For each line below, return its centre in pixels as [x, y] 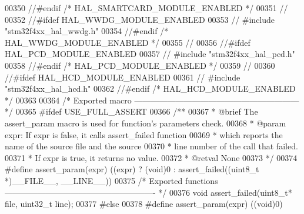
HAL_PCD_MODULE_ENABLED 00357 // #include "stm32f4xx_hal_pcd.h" [150, 54]
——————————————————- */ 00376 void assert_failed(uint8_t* [148, 192]
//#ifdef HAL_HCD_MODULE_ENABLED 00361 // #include [123, 77]
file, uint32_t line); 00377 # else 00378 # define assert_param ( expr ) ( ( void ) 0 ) [144, 204]
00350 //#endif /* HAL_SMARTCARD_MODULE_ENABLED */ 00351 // [146, 8]
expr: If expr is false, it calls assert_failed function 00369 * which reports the [144, 134]
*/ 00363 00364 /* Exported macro [68, 100]
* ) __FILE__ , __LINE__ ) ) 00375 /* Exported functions [111, 180]
